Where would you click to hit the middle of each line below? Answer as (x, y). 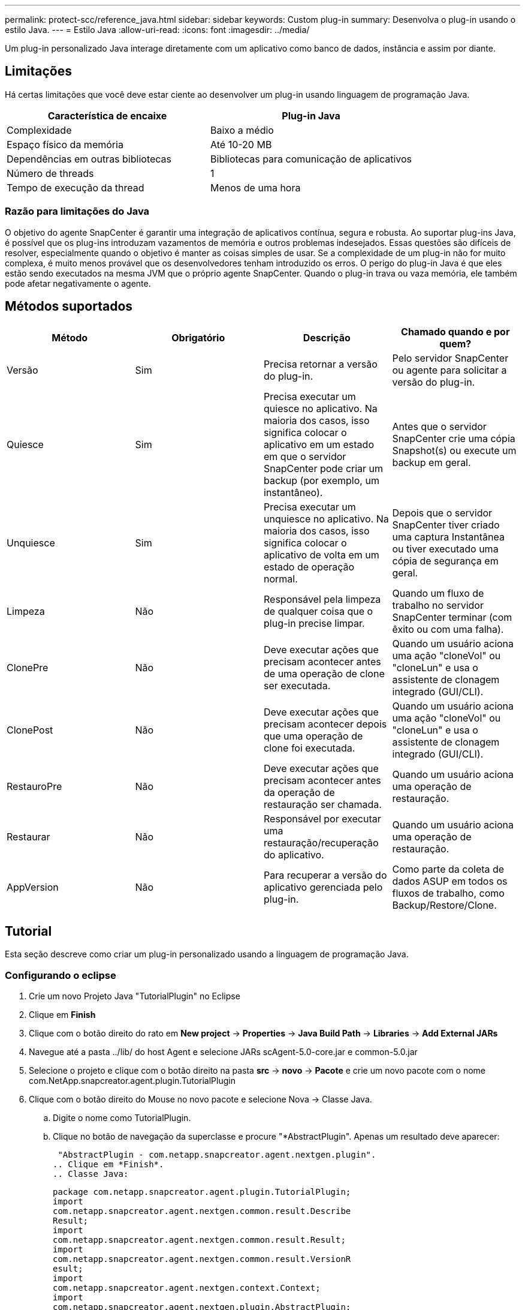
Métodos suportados (69, 307)
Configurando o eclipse (61, 975)
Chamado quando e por (455, 332)
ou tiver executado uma (445, 549)
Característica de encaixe (107, 115)
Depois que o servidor (442, 513)
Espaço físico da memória (65, 144)
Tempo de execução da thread (76, 187)
